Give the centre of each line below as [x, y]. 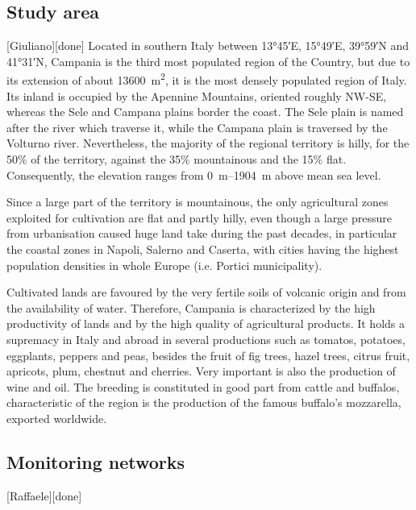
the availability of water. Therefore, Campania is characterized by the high [191, 307]
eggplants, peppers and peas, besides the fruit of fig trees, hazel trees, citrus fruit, [208, 355]
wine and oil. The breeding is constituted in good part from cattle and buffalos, [203, 386]
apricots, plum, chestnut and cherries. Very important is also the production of [201, 371]
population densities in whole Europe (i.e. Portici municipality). [164, 265]
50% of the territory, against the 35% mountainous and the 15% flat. [177, 159]
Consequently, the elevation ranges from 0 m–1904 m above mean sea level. [194, 174]
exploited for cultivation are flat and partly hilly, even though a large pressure [200, 217]
